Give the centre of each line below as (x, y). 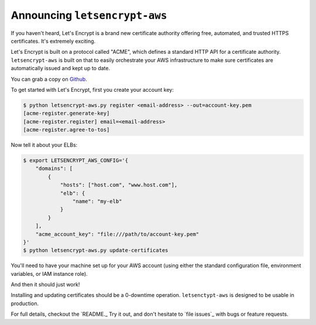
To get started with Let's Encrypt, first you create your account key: (92, 89)
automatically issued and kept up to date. (61, 68)
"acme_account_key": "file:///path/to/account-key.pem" (117, 234)
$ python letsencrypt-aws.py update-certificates (96, 250)
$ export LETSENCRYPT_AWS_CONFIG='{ (76, 160)
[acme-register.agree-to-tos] (66, 130)
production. (25, 303)
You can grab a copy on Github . (49, 79)
